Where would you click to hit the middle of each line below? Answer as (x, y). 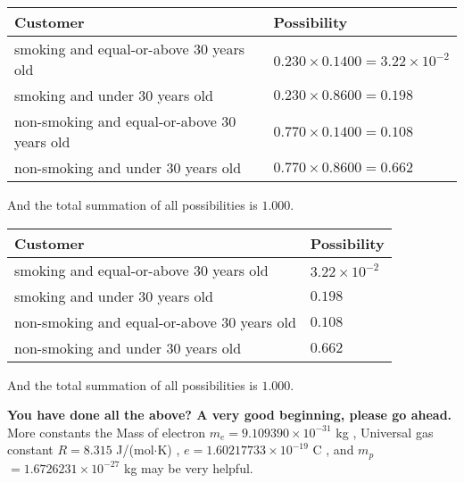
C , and (333, 450)
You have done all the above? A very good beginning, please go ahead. (230, 415)
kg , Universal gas (385, 432)
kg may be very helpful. (188, 467)
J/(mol (135, 450)
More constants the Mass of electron (107, 432)
